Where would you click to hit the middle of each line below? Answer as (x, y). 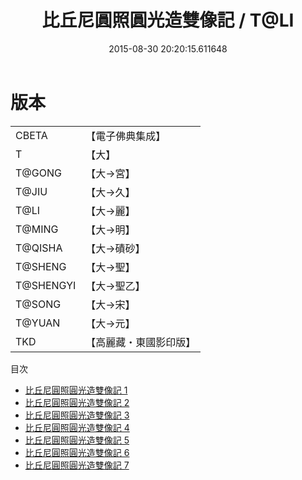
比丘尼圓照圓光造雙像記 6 (77, 452)
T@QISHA (39, 248)
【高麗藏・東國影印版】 (141, 342)
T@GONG (38, 173)
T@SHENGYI (46, 285)
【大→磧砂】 (115, 248)
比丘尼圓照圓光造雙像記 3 (77, 415)
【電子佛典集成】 (126, 136)
